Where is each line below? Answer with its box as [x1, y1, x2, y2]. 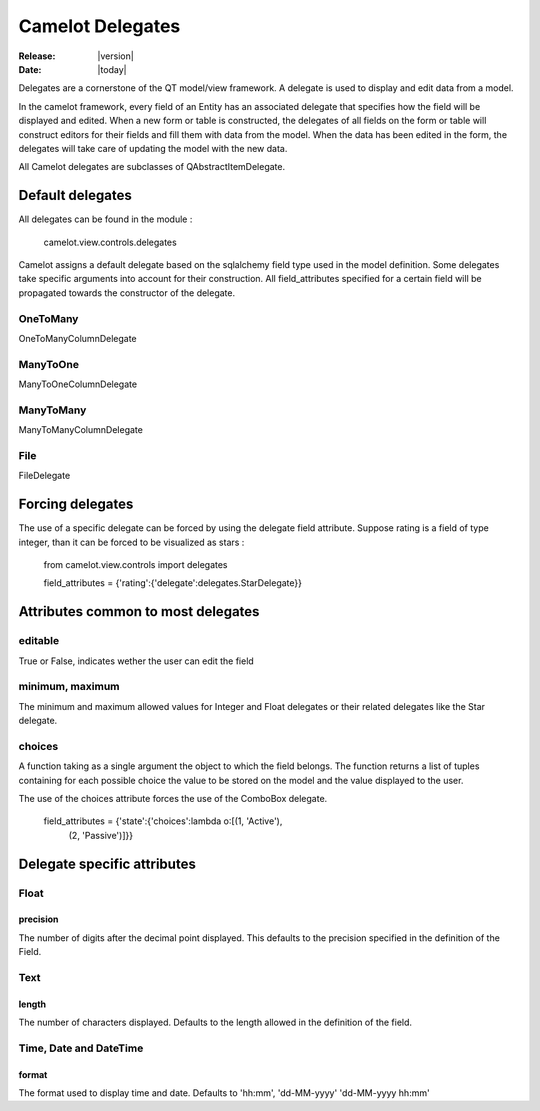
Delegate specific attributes [18, 855, 197, 872]
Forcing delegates [18, 496, 134, 513]
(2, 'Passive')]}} [68, 829, 134, 841]
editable [18, 634, 60, 648]
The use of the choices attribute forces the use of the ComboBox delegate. [18, 793, 328, 804]
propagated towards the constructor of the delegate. [18, 286, 236, 299]
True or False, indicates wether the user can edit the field [18, 655, 254, 667]
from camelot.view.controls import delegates [43, 559, 229, 570]
